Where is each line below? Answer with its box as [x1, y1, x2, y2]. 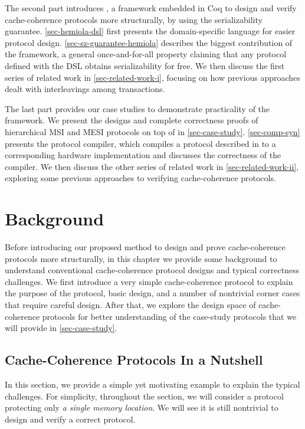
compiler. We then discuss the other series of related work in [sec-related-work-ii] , [5, 160, 299, 172]
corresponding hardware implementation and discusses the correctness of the [5, 149, 281, 161]
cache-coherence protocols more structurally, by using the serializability [5, 13, 263, 25]
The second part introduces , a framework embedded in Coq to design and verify [5, 2, 297, 14]
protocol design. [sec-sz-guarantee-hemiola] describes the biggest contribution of [5, 36, 293, 48]
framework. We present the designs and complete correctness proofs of [5, 114, 258, 126]
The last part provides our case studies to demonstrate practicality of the [5, 102, 270, 114]
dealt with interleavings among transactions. [5, 83, 165, 95]
